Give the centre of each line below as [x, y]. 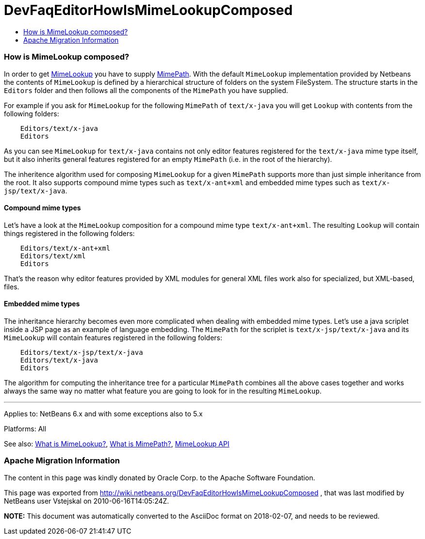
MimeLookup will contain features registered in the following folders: [113, 337]
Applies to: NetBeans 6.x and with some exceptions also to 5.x [103, 413]
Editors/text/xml [53, 256]
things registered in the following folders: [69, 233]
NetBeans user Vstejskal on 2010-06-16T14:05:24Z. [87, 501]
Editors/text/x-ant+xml [65, 248]
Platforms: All [25, 428]
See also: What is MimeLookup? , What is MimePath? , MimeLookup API [117, 444]
